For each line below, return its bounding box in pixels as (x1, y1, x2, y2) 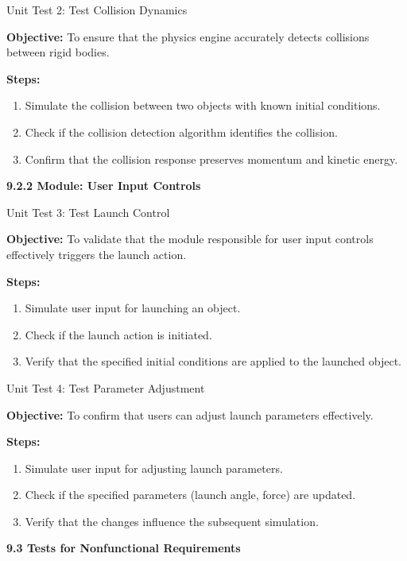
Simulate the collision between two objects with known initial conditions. (25, 97, 381, 114)
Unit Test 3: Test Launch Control (6, 203, 170, 220)
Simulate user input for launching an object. (25, 300, 241, 316)
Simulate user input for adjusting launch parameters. (25, 459, 283, 476)
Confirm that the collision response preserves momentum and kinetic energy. (25, 150, 398, 167)
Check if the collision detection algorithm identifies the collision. (25, 123, 338, 140)
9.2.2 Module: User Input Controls (6, 177, 201, 194)
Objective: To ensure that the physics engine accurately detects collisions (6, 28, 370, 44)
